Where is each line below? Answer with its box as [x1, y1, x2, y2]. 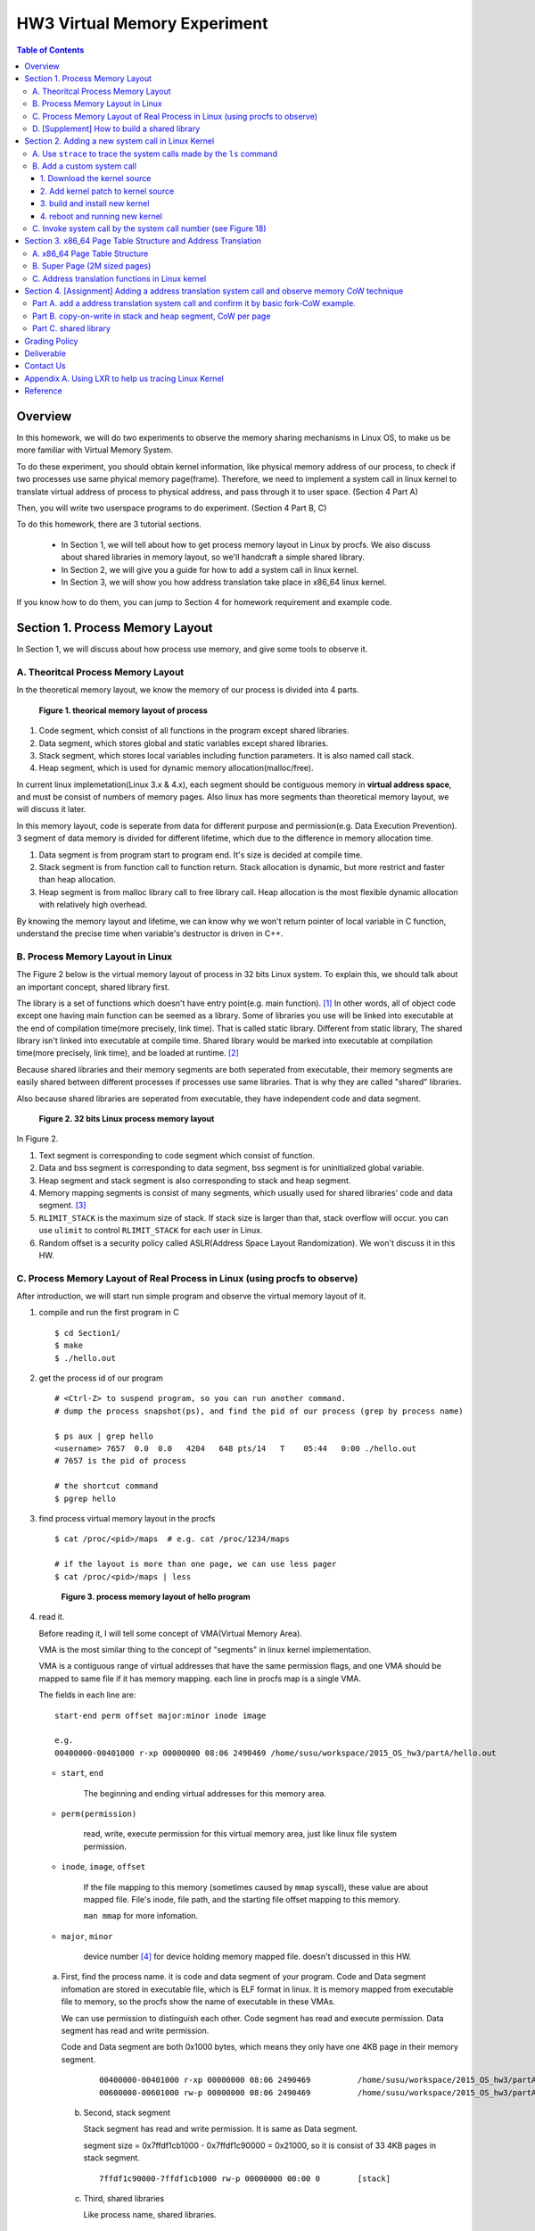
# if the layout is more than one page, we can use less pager [54, 1559, 337, 1570]
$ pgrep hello [54, 1493, 116, 1504]
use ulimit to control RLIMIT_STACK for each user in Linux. [38, 1225, 263, 1236]
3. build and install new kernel [40, 198, 150, 209]
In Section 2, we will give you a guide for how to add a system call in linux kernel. [61, 564, 358, 575]
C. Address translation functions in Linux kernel [32, 273, 207, 284]
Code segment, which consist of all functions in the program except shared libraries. [38, 726, 350, 736]
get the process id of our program [38, 1373, 164, 1383]
